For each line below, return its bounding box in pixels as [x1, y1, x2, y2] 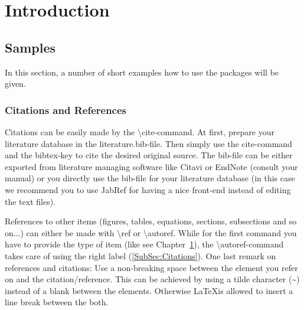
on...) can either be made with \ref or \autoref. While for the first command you [5, 226, 297, 239]
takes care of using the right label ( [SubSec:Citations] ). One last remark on [5, 249, 276, 262]
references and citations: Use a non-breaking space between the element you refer [5, 261, 298, 273]
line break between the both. [5, 296, 109, 308]
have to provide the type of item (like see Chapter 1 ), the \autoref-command [5, 238, 284, 250]
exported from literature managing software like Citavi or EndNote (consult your [5, 160, 298, 172]
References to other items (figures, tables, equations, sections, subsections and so [5, 215, 297, 227]
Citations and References [5, 102, 127, 117]
